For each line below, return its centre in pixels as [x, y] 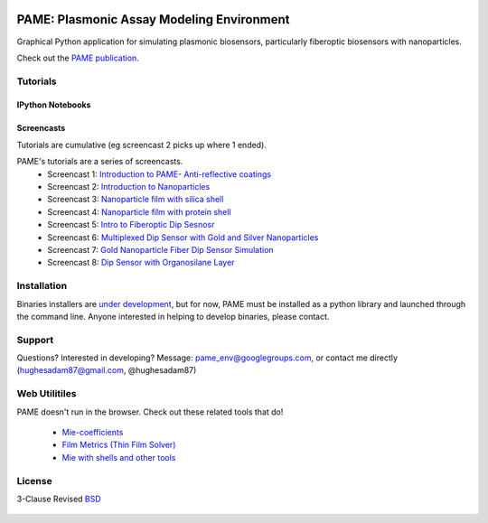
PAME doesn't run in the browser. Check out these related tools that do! [150, 412]
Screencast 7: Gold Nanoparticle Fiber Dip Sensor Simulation [161, 249]
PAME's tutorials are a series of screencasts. [100, 162]
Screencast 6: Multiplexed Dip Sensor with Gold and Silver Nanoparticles [183, 237]
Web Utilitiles [47, 394]
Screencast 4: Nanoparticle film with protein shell [139, 211]
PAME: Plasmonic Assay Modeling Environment [153, 19]
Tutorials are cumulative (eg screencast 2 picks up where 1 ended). [141, 145]
